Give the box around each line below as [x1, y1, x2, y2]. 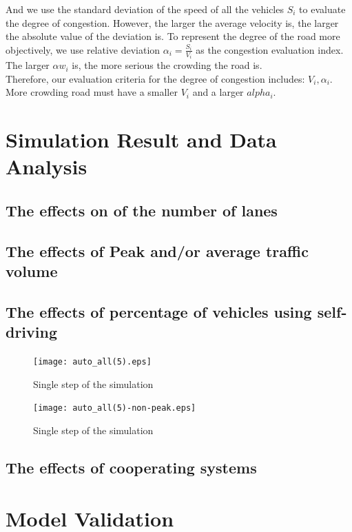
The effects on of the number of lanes [6, 199, 278, 221]
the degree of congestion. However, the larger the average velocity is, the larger [6, 15, 339, 30]
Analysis [6, 152, 87, 181]
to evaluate [299, 2, 346, 16]
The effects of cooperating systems [6, 457, 257, 478]
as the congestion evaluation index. [196, 42, 344, 57]
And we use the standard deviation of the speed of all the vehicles [6, 2, 284, 16]
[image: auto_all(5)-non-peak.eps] [33, 403, 196, 413]
